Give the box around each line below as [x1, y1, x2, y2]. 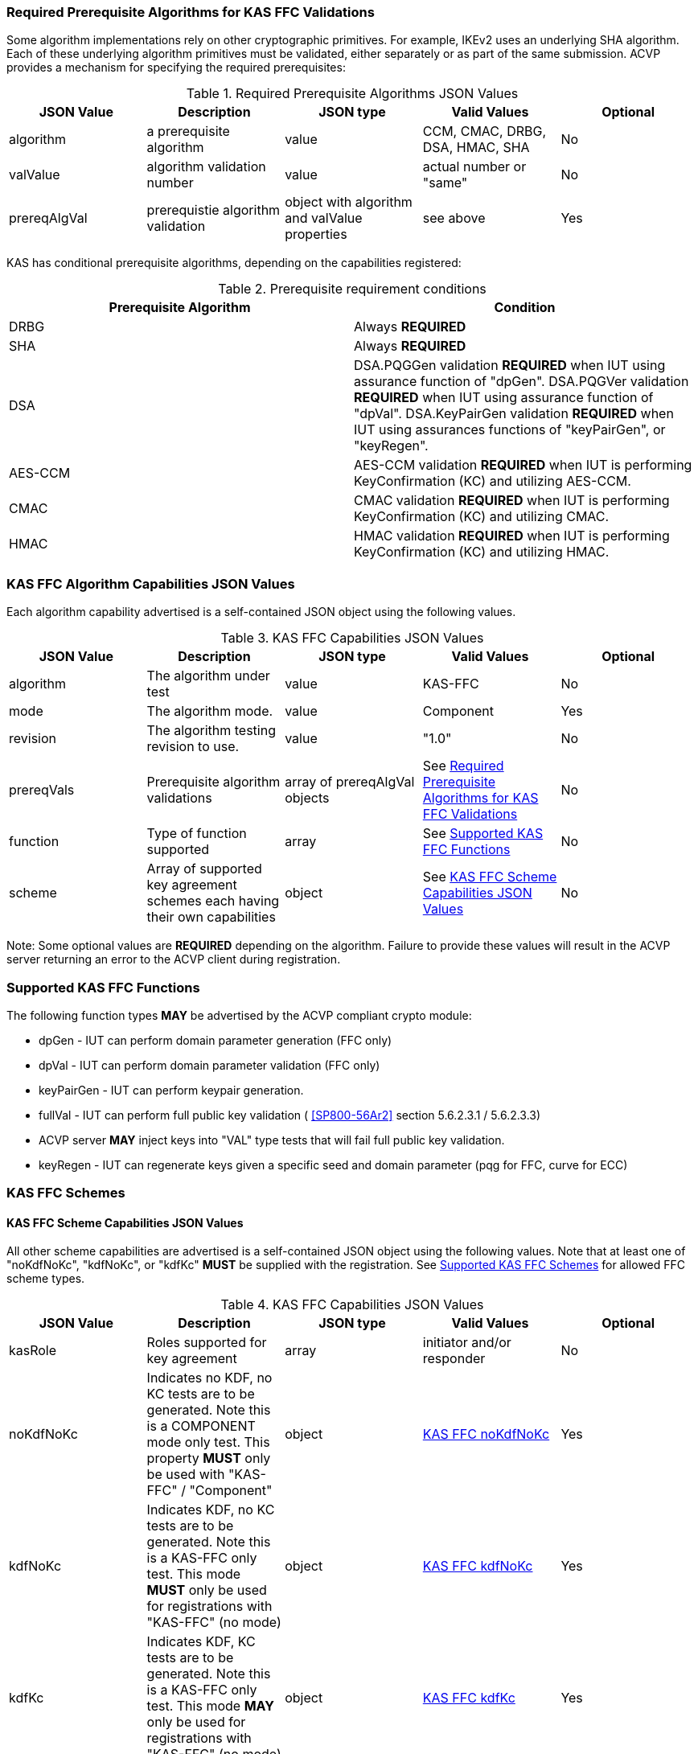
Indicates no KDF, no [146, 1370, 273, 1386]
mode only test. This [146, 1434, 270, 1451]
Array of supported [146, 861, 262, 877]
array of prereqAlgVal [285, 774, 415, 791]
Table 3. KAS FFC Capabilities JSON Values [220, 630, 484, 647]
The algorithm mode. [146, 703, 273, 720]
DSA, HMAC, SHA [422, 139, 530, 156]
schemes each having [146, 893, 280, 910]
